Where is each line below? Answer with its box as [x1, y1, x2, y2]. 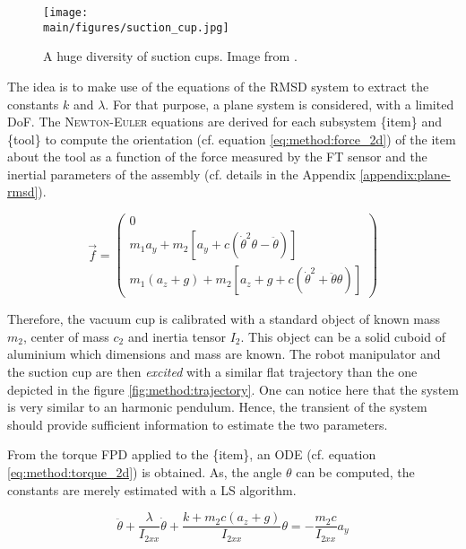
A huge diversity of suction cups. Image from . [43, 47, 298, 65]
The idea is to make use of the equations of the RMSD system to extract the [7, 76, 429, 95]
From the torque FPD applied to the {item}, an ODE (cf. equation [7, 445, 376, 464]
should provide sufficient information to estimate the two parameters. [7, 414, 388, 433]
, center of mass [22, 327, 109, 345]
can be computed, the [296, 462, 415, 481]
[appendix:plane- [359, 164, 451, 183]
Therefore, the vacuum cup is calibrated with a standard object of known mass [7, 309, 441, 328]
